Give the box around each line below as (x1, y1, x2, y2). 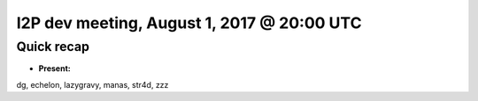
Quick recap (16, 39, 90, 54)
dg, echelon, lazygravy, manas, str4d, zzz (16, 79, 169, 90)
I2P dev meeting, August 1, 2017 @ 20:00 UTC (16, 13, 362, 32)
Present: (38, 63, 71, 74)
